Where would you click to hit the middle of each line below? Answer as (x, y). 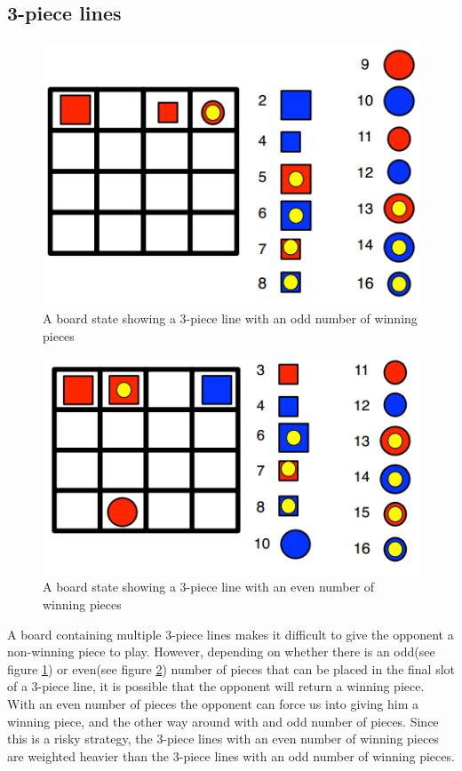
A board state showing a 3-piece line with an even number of (209, 587)
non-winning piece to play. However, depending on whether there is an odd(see (221, 652)
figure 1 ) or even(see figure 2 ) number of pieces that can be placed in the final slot (231, 668)
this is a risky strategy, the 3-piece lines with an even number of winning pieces (223, 739)
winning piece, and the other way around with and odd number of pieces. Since (223, 721)
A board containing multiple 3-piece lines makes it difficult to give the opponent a (231, 634)
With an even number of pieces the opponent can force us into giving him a (213, 703)
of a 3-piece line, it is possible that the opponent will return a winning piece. (216, 686)
